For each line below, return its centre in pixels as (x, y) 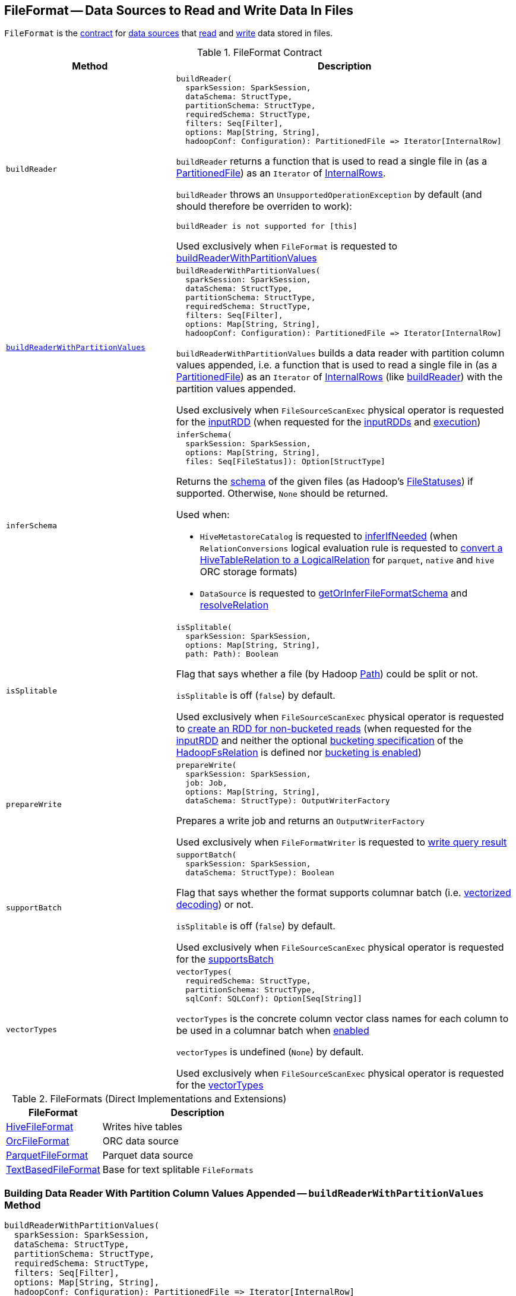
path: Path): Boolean (232, 654)
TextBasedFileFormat (53, 1170)
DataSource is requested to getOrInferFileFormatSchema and (334, 593)
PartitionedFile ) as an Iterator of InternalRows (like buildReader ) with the (339, 377)
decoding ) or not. (215, 905)
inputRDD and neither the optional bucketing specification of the (320, 741)
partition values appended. (236, 389)
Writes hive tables (143, 1127)
